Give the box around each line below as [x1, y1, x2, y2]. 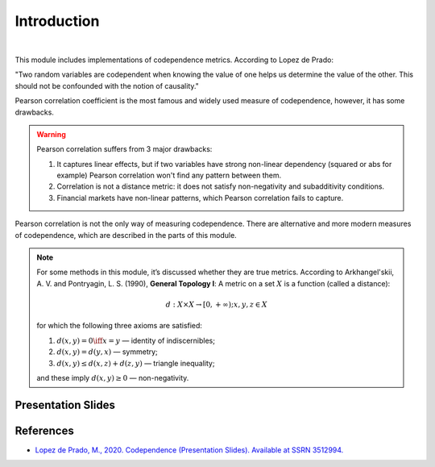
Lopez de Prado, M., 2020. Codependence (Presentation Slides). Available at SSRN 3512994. [35, 444, 344, 455]
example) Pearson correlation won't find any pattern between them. [56, 170, 282, 181]
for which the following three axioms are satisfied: [36, 321, 203, 331]
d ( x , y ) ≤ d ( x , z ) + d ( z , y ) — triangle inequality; [56, 358, 215, 368]
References [14, 423, 74, 437]
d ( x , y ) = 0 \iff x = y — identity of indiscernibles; [56, 336, 215, 345]
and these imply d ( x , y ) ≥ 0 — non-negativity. [36, 373, 189, 382]
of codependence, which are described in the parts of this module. [14, 230, 237, 240]
